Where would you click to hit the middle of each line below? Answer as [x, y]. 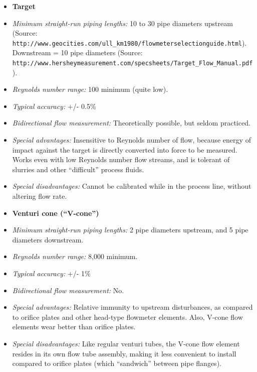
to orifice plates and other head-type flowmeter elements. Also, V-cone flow [127, 317]
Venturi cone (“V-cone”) [56, 213]
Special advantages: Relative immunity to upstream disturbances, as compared [133, 307]
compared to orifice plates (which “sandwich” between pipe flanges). [117, 363]
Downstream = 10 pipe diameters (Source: [77, 52]
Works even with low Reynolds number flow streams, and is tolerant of [121, 159]
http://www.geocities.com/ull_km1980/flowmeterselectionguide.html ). [130, 42]
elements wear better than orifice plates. [74, 327]
